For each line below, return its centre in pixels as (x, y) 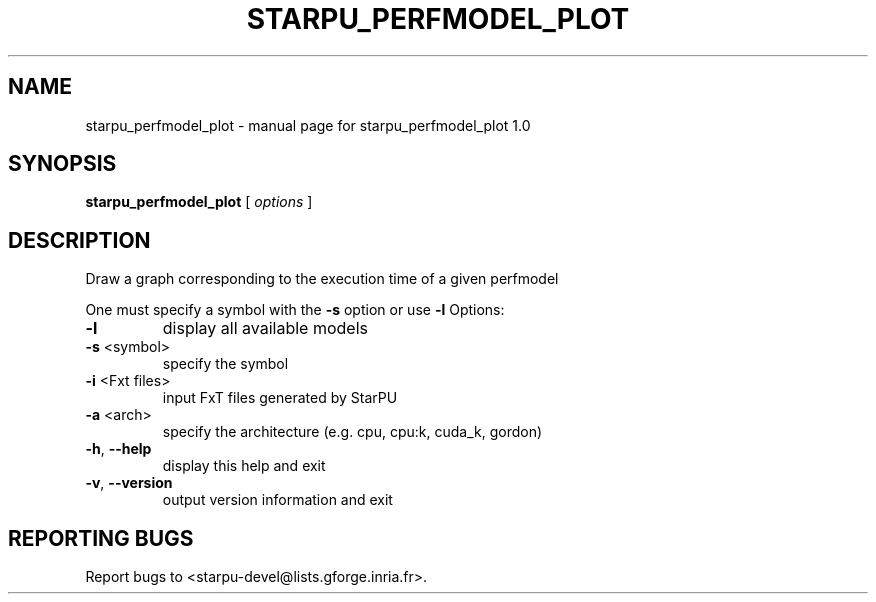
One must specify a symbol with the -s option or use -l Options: (295, 310)
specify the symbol (225, 364)
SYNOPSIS (62, 164)
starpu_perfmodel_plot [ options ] (199, 202)
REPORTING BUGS (101, 538)
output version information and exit (277, 500)
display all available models (265, 328)
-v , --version (129, 483)
